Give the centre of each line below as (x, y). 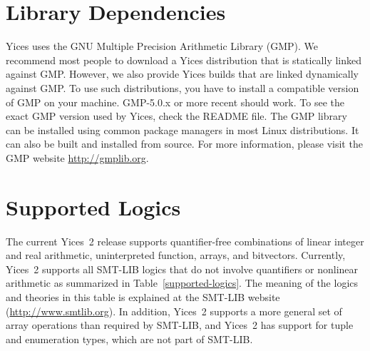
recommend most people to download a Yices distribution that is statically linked (184, 60)
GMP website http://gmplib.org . (77, 157)
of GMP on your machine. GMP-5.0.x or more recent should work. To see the (175, 102)
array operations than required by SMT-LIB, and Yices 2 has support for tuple (180, 325)
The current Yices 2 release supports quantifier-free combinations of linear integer (185, 241)
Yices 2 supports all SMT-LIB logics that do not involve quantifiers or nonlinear (182, 269)
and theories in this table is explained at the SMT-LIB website (143, 296)
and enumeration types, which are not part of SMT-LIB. (129, 339)
